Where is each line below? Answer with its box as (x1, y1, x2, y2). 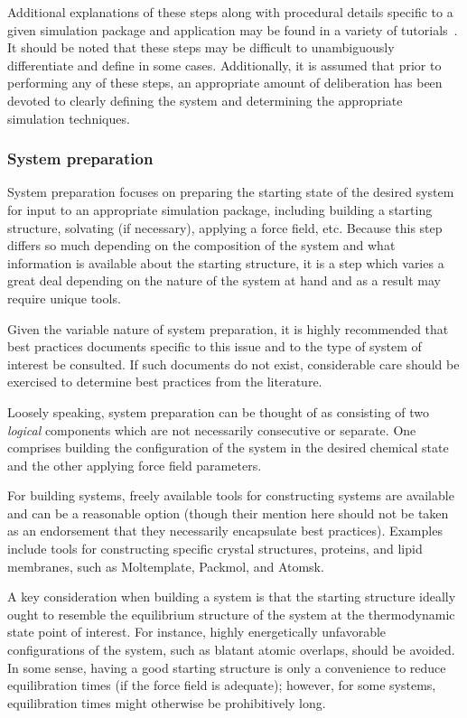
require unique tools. (7, 288, 121, 307)
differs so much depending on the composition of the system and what (7, 236, 396, 255)
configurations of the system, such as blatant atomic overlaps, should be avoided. (7, 640, 455, 659)
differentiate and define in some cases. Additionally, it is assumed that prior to (7, 55, 442, 74)
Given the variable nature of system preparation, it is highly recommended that (7, 319, 449, 338)
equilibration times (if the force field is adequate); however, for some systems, (7, 676, 436, 695)
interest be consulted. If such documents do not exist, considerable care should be (7, 354, 460, 373)
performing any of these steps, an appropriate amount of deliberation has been (7, 73, 443, 92)
